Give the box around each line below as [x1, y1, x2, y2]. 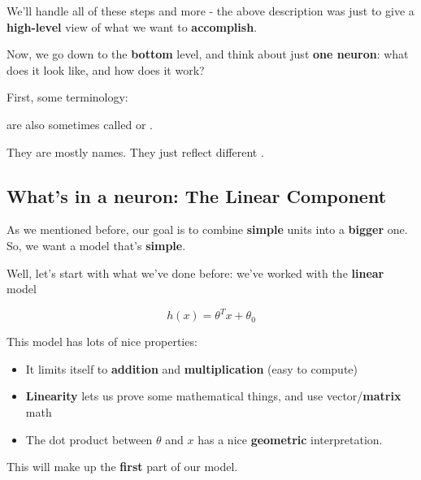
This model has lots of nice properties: [7, 333, 197, 350]
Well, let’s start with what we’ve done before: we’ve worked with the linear [7, 264, 384, 281]
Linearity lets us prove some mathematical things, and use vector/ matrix [25, 387, 401, 404]
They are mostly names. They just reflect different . [7, 143, 264, 160]
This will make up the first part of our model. [7, 458, 238, 475]
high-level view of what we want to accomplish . [7, 18, 257, 35]
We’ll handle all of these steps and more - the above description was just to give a [7, 2, 414, 19]
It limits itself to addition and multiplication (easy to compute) [25, 360, 358, 377]
